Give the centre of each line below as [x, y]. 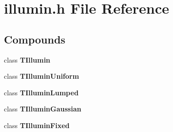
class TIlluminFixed [37, 125]
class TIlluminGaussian [43, 109]
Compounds [35, 39]
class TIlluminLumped [41, 92]
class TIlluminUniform [42, 76]
